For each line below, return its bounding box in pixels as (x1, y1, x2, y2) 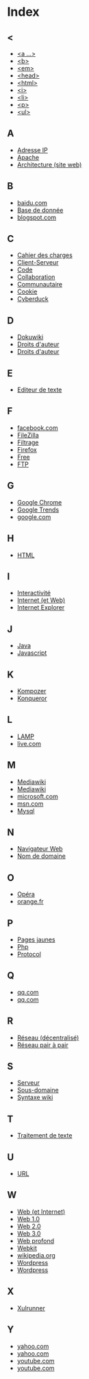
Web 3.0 (16, 1229, 41, 1238)
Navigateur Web (16, 845, 63, 853)
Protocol (16, 950, 41, 958)
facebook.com (16, 423, 58, 432)
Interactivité (16, 589, 51, 597)
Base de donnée (16, 206, 64, 214)
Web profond (16, 1236, 55, 1245)
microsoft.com (16, 792, 58, 800)
